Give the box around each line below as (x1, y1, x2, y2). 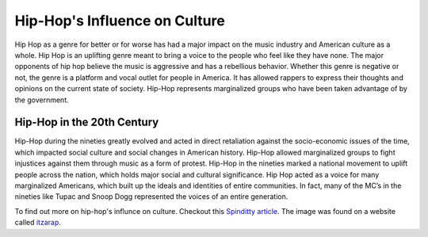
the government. (14, 95, 69, 105)
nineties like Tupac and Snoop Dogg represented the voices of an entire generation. (14, 192, 289, 201)
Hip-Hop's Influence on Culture (14, 12, 225, 29)
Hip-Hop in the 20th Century (14, 116, 159, 129)
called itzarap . (14, 218, 61, 227)
